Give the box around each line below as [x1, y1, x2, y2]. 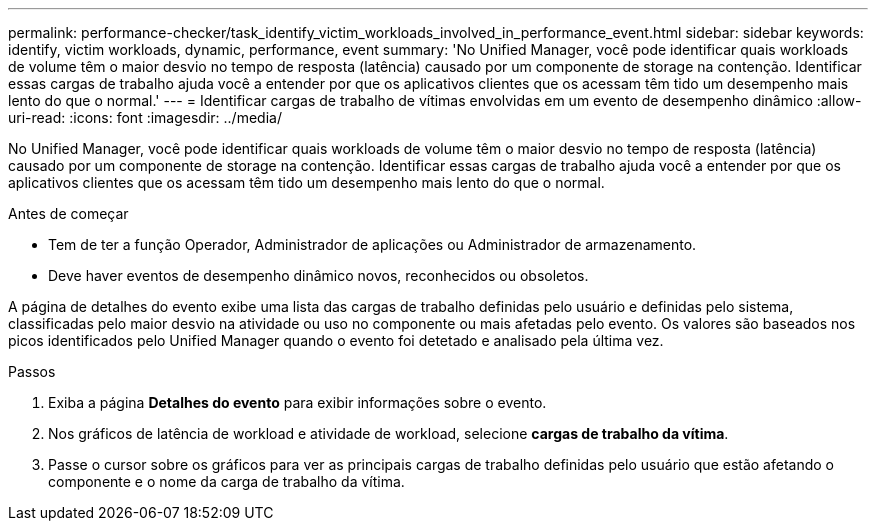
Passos [8, 363, 56, 380]
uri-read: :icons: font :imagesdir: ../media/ [8, 109, 282, 126]
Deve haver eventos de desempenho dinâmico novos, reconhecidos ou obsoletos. [48, 267, 589, 284]
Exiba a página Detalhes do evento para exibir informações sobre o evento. [48, 394, 547, 411]
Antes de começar [8, 205, 129, 222]
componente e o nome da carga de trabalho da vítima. [48, 473, 405, 490]
